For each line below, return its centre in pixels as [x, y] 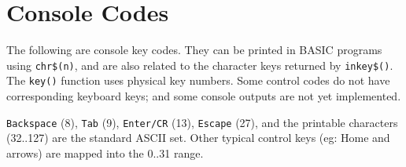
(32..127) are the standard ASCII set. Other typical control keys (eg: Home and [198, 138]
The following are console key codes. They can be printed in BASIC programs [194, 50]
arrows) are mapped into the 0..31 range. [105, 152]
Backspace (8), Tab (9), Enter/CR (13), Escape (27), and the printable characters [202, 122]
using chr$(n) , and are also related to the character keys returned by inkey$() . [200, 65]
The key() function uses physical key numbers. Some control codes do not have [198, 80]
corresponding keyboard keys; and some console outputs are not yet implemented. [204, 96]
